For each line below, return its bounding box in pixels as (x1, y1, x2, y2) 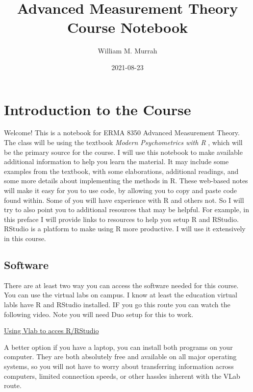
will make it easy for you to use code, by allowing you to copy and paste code (4, 185, 237, 195)
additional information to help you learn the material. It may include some (4, 156, 229, 167)
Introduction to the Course (4, 99, 191, 119)
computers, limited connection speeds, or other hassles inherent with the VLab (4, 370, 240, 381)
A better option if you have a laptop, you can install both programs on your (4, 342, 233, 352)
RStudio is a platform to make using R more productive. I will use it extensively (4, 223, 246, 234)
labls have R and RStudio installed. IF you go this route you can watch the (4, 299, 230, 309)
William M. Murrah (98, 46, 157, 56)
